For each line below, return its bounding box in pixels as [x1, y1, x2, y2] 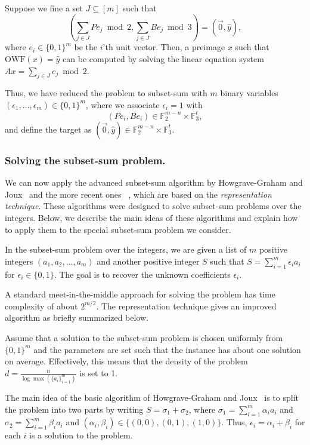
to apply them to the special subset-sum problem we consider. [5, 223, 231, 235]
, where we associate [85, 98, 160, 111]
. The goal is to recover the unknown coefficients [54, 268, 231, 280]
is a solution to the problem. [29, 429, 133, 441]
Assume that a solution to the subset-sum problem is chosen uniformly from [5, 331, 283, 343]
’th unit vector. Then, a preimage [103, 41, 225, 53]
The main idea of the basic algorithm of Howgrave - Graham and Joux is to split [5, 391, 299, 404]
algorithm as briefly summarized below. [5, 311, 148, 324]
